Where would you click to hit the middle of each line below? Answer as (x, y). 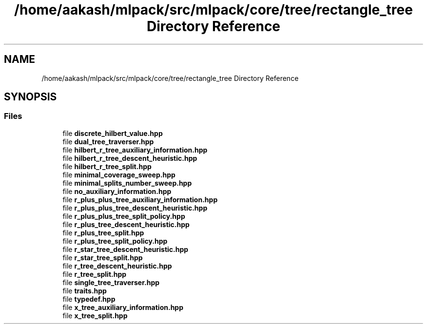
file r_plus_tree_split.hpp (103, 232)
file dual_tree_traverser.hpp (108, 141)
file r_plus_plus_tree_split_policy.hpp (124, 216)
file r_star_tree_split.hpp (103, 257)
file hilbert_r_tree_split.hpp (107, 166)
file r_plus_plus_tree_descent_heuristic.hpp (135, 208)
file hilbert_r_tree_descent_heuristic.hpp (130, 158)
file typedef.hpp (89, 299)
